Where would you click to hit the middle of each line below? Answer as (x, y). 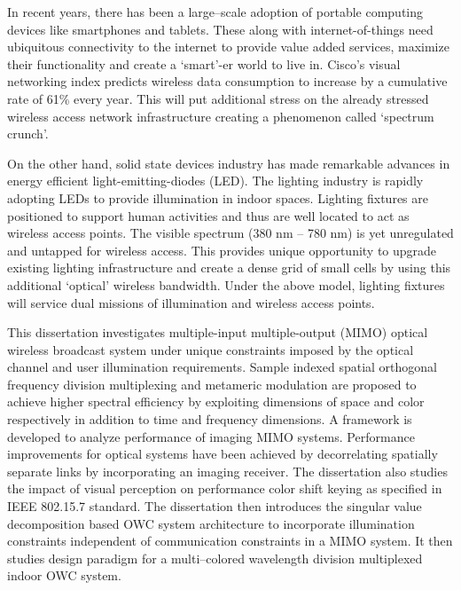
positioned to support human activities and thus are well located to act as (208, 215)
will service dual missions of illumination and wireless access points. (191, 302)
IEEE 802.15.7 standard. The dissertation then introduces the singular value (215, 506)
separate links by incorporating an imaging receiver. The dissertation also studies (227, 471)
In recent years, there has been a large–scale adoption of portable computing (215, 12)
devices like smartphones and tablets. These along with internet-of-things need (220, 29)
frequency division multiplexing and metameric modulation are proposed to (212, 384)
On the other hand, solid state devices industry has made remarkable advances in (229, 163)
